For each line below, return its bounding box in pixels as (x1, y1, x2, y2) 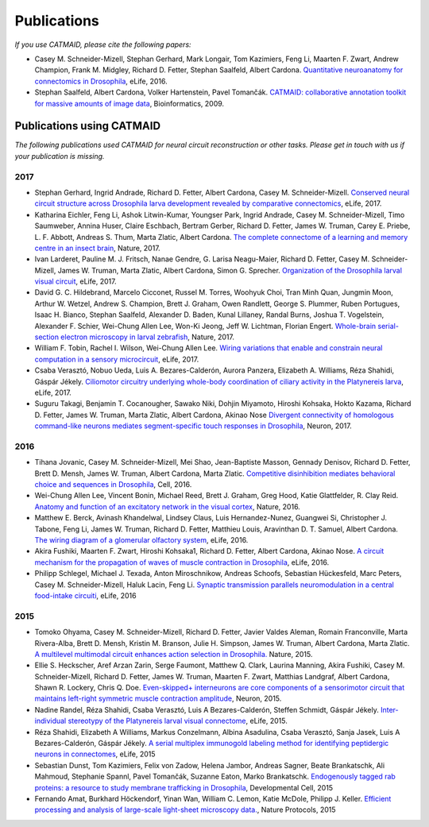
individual (34, 716, 67, 726)
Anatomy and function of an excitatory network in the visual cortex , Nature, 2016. (34, 501, 301, 512)
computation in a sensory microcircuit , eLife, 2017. (34, 354, 199, 364)
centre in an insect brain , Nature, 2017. (34, 243, 160, 253)
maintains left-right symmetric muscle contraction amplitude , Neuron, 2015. (34, 694, 282, 703)
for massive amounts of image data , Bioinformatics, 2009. (34, 99, 225, 108)
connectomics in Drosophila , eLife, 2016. (34, 76, 168, 86)
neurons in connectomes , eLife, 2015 (34, 749, 156, 759)
